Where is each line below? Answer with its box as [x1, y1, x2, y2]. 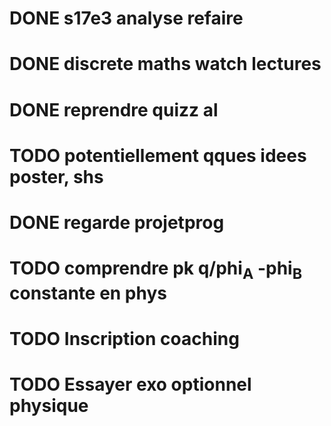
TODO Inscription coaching [9, 327, 240, 350]
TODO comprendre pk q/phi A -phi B [9, 257, 303, 283]
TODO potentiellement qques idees [9, 144, 307, 167]
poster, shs [9, 165, 104, 188]
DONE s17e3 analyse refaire [9, 7, 244, 30]
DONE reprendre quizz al [9, 98, 219, 121]
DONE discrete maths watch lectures [9, 53, 322, 76]
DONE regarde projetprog [9, 211, 225, 234]
